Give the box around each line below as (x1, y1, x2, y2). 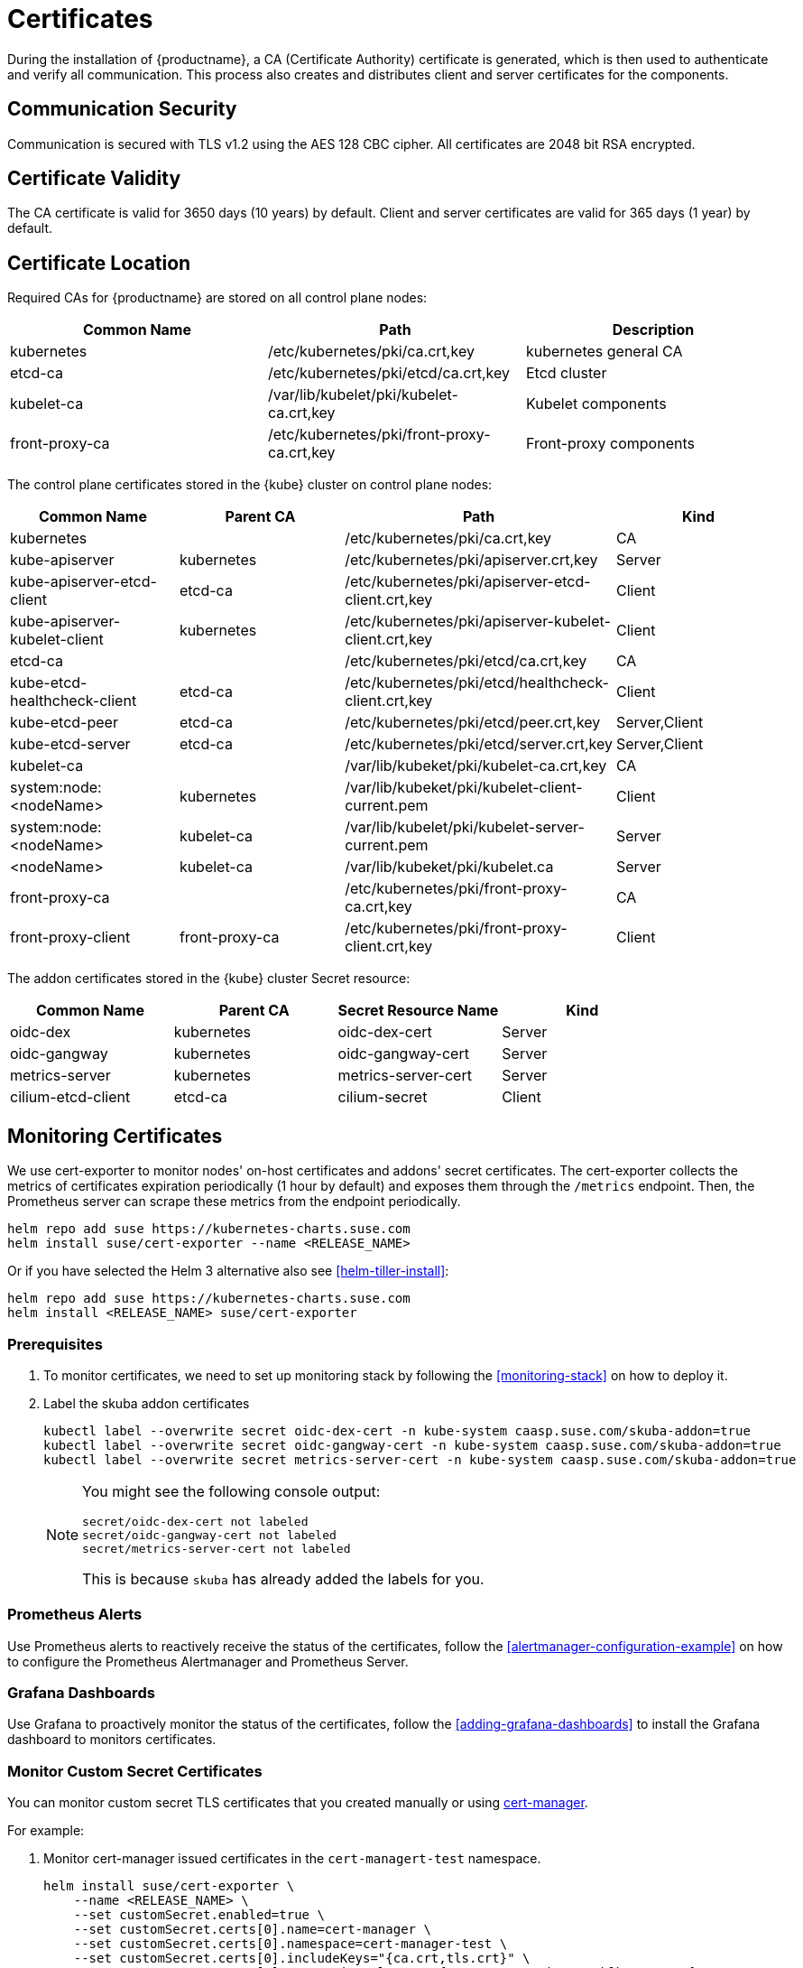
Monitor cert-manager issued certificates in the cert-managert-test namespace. (43, 1851, 541, 1867)
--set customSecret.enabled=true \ (73, 1908, 325, 1923)
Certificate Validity (7, 167, 181, 190)
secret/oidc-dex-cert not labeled (82, 1514, 309, 1528)
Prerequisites (7, 1334, 103, 1353)
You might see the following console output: (82, 1481, 381, 1500)
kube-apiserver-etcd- (10, 572, 157, 591)
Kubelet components (525, 395, 667, 413)
